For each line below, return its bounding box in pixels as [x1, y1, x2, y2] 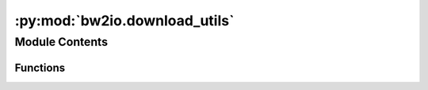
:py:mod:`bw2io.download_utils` [14, 12, 235, 29]
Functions [14, 61, 66, 74]
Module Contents [14, 35, 109, 49]
